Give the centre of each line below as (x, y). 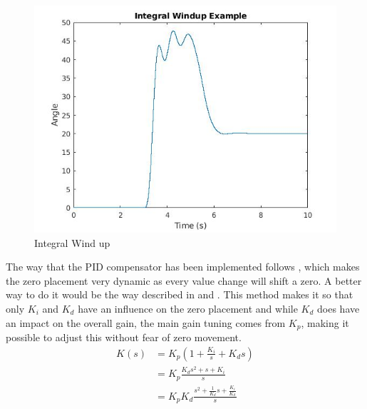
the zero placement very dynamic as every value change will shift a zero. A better (184, 280)
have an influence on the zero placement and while (188, 308)
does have (338, 308)
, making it (325, 322)
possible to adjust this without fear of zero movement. (124, 337)
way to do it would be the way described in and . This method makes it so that (180, 294)
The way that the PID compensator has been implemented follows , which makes (183, 267)
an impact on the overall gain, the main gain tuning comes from (146, 322)
